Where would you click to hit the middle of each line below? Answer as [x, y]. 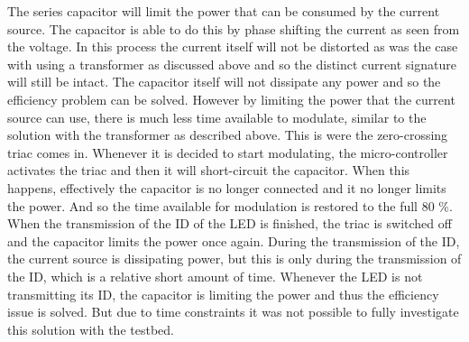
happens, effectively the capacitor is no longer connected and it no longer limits [227, 187]
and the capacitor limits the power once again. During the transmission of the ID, [234, 240]
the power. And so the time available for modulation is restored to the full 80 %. [230, 205]
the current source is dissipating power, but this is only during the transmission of [234, 259]
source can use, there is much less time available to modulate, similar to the [217, 117]
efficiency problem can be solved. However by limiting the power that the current [231, 99]
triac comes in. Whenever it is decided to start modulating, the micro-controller [228, 152]
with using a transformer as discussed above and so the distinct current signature [232, 64]
